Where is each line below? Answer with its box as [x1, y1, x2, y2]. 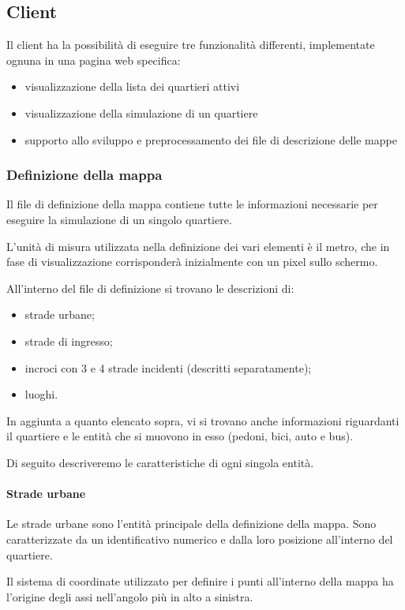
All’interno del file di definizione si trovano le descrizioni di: [6, 279, 294, 296]
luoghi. [24, 386, 58, 402]
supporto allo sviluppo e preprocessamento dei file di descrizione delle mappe [24, 131, 397, 148]
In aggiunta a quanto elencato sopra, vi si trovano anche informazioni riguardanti [6, 412, 399, 428]
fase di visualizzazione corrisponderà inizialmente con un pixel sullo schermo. [6, 253, 378, 270]
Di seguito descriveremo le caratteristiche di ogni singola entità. [6, 454, 314, 470]
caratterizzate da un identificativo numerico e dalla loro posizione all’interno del [6, 530, 393, 547]
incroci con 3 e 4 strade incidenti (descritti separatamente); [24, 359, 312, 376]
